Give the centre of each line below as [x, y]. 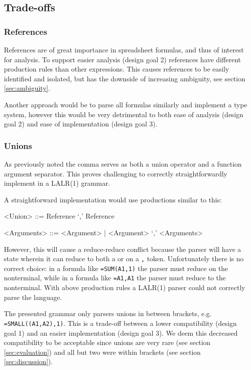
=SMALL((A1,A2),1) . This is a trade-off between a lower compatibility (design [120, 323]
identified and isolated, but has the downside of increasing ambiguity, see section [125, 78]
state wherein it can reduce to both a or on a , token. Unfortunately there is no [124, 259]
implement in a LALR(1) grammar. [57, 183]
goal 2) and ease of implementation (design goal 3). [81, 124]
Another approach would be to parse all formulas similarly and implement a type [126, 104]
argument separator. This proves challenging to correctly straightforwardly [116, 173]
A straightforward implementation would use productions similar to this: [113, 199]
